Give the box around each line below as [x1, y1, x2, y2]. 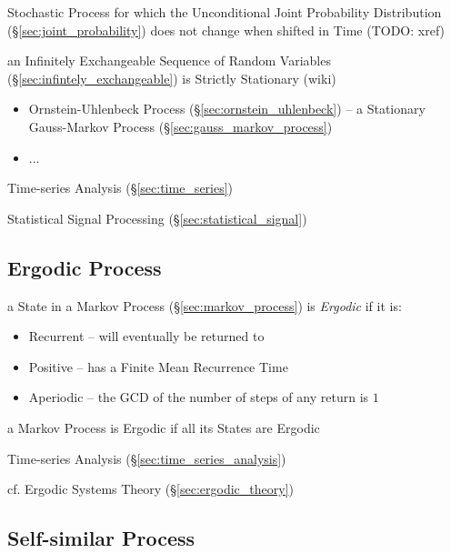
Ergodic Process [7, 253, 162, 281]
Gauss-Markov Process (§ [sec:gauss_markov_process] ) [28, 116, 333, 136]
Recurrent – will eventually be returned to [28, 327, 265, 346]
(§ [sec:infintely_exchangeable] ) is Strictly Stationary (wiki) [7, 68, 336, 87]
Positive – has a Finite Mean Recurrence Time [28, 357, 288, 376]
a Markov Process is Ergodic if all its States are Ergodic [7, 417, 320, 437]
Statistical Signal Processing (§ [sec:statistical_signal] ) [7, 208, 307, 227]
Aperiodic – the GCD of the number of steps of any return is [28, 387, 369, 407]
